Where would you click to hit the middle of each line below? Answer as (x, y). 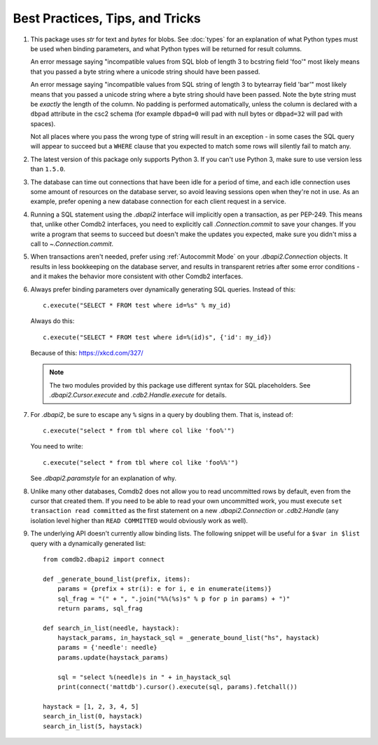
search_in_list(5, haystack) (93, 726)
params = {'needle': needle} (107, 648)
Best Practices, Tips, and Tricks (107, 18)
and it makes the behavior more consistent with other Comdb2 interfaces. (136, 276)
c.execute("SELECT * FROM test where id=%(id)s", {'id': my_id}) (157, 337)
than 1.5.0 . (48, 169)
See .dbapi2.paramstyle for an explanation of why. (104, 478)
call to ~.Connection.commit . (72, 244)
